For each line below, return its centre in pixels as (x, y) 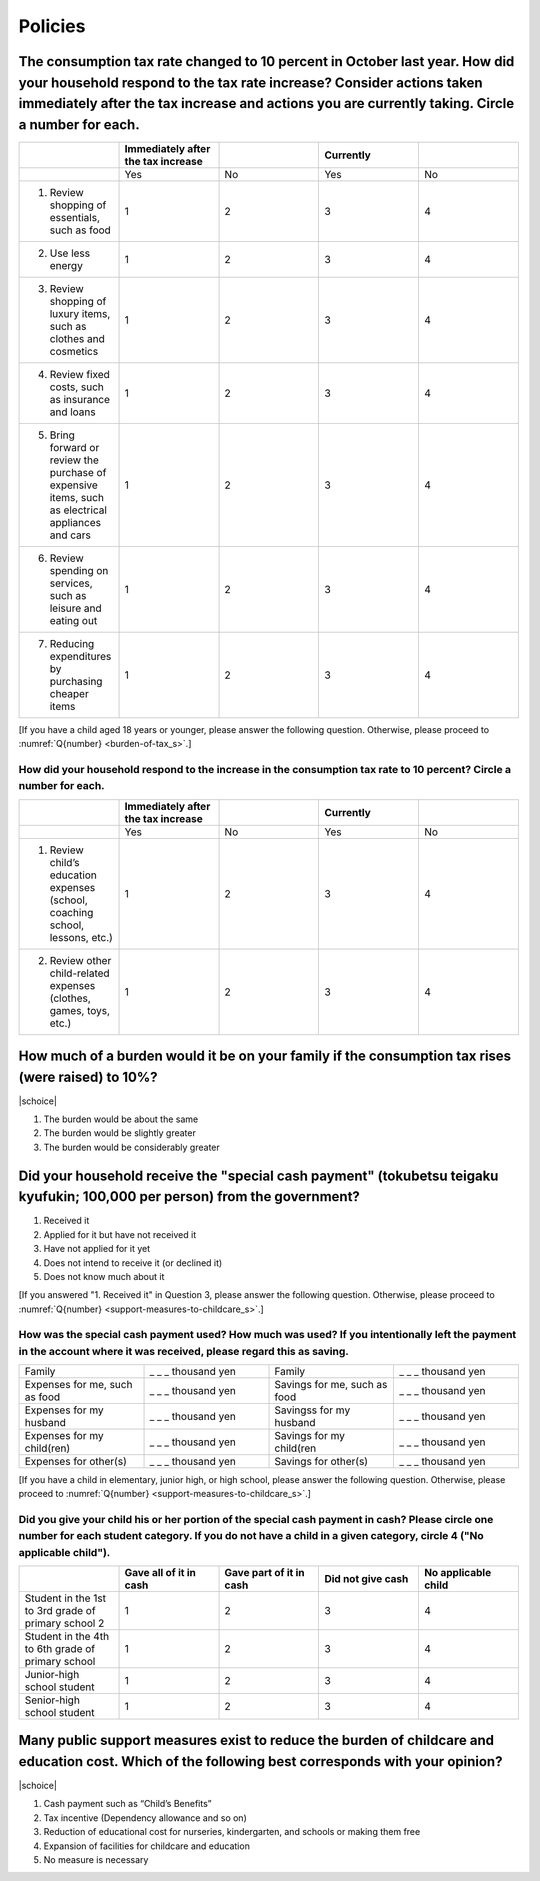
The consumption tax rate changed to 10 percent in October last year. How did (266, 61)
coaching (71, 912)
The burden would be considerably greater (131, 1147)
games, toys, (79, 1010)
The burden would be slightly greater (120, 1133)
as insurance (79, 399)
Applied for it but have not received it (120, 1234)
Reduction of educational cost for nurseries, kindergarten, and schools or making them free (232, 1832)
